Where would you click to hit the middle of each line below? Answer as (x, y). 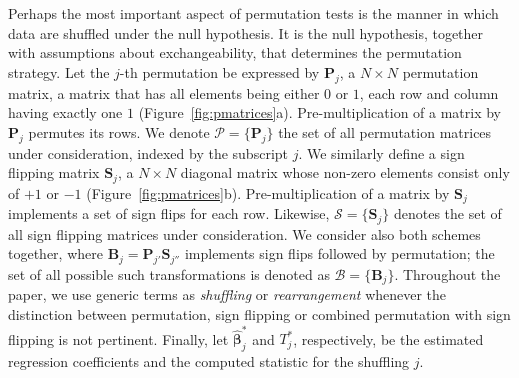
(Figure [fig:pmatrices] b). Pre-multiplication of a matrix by (268, 192)
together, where (55, 253)
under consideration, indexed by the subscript (148, 152)
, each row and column (429, 92)
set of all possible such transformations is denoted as (169, 273)
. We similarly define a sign (381, 152)
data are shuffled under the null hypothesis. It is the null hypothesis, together (246, 32)
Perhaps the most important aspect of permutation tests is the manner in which (253, 13)
